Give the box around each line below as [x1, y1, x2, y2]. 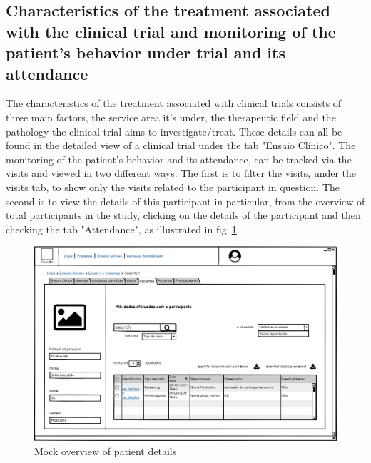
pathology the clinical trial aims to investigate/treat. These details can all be [6, 123, 342, 138]
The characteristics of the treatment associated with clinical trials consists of [6, 96, 342, 111]
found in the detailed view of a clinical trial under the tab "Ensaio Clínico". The [6, 138, 356, 153]
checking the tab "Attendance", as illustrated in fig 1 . [6, 221, 240, 236]
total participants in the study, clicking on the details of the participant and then [6, 208, 361, 223]
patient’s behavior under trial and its [6, 41, 285, 63]
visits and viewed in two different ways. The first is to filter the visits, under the [6, 166, 357, 180]
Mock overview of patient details [34, 443, 177, 458]
